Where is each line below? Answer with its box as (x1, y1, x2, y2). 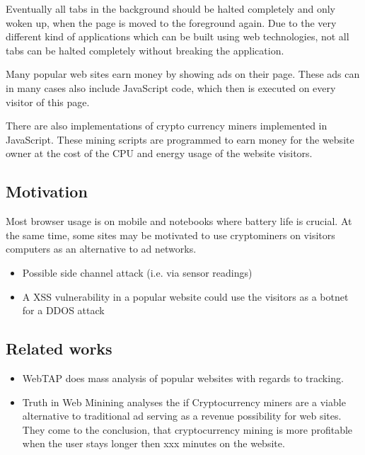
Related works (6, 338, 112, 359)
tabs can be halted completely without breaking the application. (6, 42, 284, 57)
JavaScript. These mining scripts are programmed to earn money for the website (6, 132, 354, 146)
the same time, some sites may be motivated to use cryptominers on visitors (6, 227, 335, 242)
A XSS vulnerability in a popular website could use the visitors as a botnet (22, 289, 349, 304)
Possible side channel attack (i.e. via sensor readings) (22, 265, 253, 280)
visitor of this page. (6, 94, 90, 109)
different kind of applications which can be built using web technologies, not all (6, 29, 349, 44)
